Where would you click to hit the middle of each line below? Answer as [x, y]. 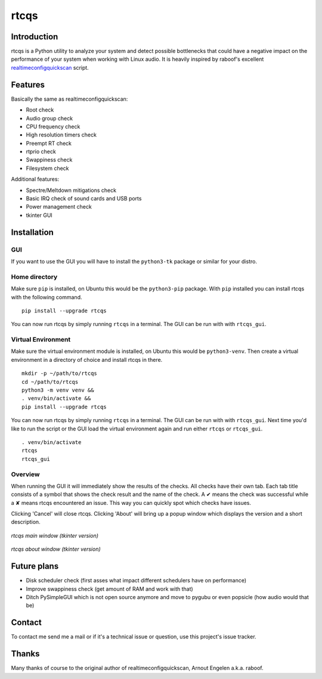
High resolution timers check [61, 135]
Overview [25, 474]
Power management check [59, 207]
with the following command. [47, 297]
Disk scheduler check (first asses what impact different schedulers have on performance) [136, 581]
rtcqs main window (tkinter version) [55, 535]
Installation [32, 232]
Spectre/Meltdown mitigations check [71, 190]
